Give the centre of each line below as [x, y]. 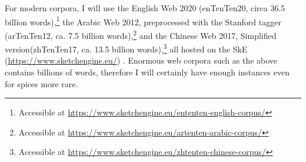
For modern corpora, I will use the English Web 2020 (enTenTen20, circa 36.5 [145, 8]
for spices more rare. [41, 83]
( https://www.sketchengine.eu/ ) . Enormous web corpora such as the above [141, 60]
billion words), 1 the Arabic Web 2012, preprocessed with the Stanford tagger [143, 21]
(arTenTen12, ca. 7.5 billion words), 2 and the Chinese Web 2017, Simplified [141, 34]
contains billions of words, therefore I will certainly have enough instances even [147, 72]
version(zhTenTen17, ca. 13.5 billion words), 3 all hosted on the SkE [126, 48]
